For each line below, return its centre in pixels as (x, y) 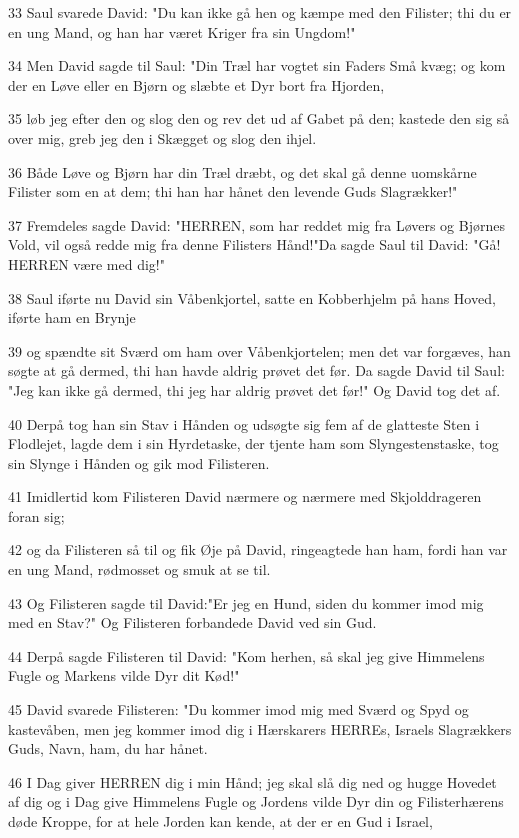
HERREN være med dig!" (86, 263)
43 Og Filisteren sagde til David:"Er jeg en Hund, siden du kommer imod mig (246, 602)
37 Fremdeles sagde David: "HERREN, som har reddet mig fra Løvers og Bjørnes (256, 224)
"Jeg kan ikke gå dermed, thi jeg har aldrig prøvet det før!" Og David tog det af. (254, 389)
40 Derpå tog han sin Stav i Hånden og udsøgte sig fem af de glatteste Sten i (244, 423)
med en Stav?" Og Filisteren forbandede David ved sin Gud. (192, 622)
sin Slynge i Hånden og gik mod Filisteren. (139, 462)
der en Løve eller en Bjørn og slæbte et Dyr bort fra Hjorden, (196, 84)
